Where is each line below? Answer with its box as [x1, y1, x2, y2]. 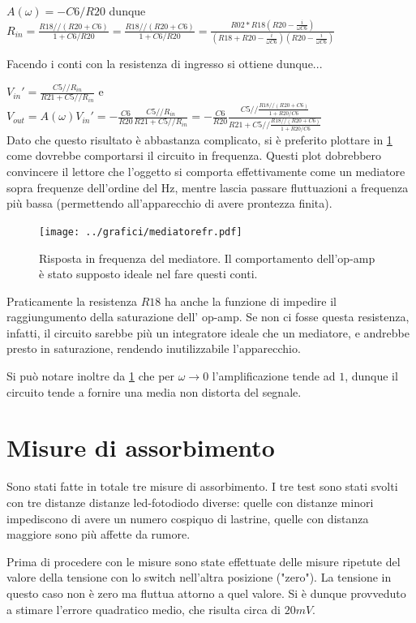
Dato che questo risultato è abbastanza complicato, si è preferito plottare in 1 [6, 131, 392, 148]
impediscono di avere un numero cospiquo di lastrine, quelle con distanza [6, 509, 369, 526]
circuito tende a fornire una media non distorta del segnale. [6, 383, 302, 400]
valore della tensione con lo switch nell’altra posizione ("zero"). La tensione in [6, 569, 392, 586]
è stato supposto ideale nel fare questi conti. [39, 265, 258, 282]
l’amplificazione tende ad [212, 367, 336, 385]
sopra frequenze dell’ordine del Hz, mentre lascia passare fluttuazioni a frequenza [6, 178, 409, 195]
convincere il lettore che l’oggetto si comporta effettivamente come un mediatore [6, 163, 405, 180]
